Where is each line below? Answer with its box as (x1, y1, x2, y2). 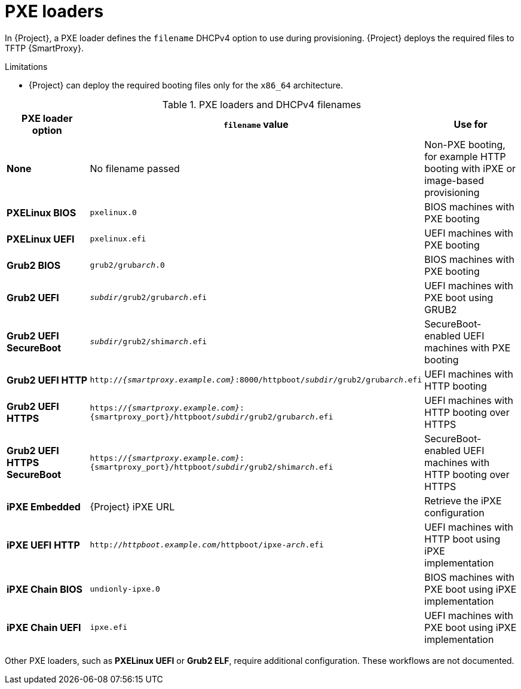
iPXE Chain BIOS (7, 583, 83, 595)
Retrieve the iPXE (424, 494, 502, 507)
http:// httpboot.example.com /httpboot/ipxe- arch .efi (90, 540, 324, 550)
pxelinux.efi (90, 234, 146, 244)
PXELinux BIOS (7, 206, 76, 219)
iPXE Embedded (7, 500, 81, 513)
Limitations (5, 61, 48, 72)
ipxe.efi (90, 623, 128, 632)
